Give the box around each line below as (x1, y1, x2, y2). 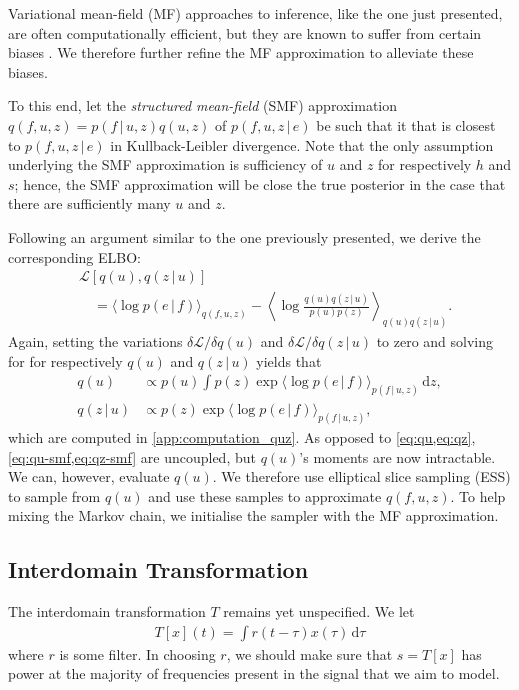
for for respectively (8, 350, 123, 371)
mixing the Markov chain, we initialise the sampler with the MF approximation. (8, 505, 499, 526)
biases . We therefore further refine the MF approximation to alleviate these (8, 42, 474, 63)
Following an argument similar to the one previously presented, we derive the (8, 226, 481, 247)
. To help (450, 485, 506, 506)
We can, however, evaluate (8, 466, 170, 487)
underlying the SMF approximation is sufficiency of (8, 154, 323, 175)
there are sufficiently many (8, 193, 171, 214)
